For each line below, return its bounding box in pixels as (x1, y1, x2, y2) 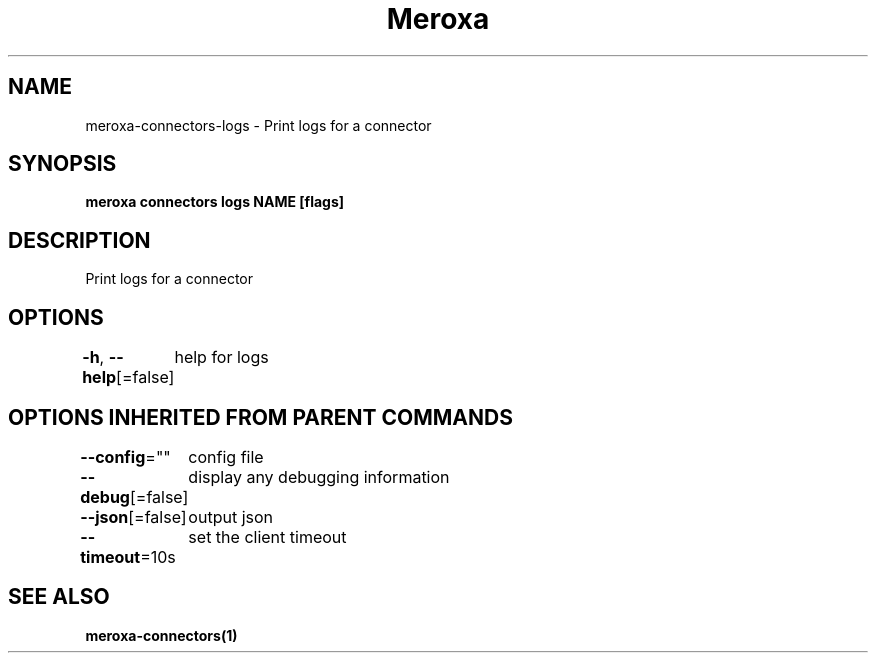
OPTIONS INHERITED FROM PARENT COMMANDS (8, 404, 513, 430)
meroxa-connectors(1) (85, 626, 238, 644)
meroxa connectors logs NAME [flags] (85, 193, 345, 211)
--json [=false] (80, 506, 187, 527)
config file (188, 446, 264, 467)
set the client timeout (188, 526, 347, 547)
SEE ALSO (8, 584, 110, 610)
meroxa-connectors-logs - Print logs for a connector (85, 116, 432, 134)
